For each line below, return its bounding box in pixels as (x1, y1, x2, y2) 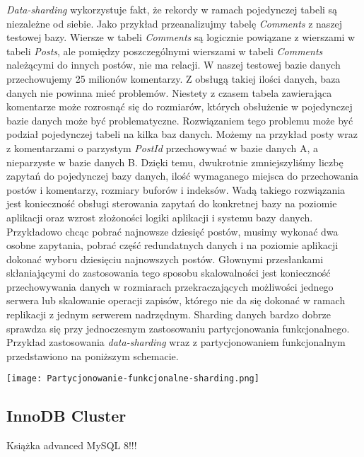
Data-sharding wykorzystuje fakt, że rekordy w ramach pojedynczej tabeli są (6, 2, 338, 16)
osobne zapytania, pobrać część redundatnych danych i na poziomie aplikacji (6, 238, 339, 253)
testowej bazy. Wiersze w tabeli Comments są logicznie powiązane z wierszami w (6, 30, 356, 45)
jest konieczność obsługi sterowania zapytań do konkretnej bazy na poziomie (6, 196, 337, 211)
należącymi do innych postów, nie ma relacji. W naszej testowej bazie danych (6, 57, 341, 72)
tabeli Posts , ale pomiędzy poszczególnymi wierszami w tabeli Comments (6, 43, 323, 58)
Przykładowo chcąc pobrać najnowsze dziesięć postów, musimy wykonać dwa (6, 224, 339, 238)
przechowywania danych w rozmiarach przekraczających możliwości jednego (6, 279, 334, 294)
